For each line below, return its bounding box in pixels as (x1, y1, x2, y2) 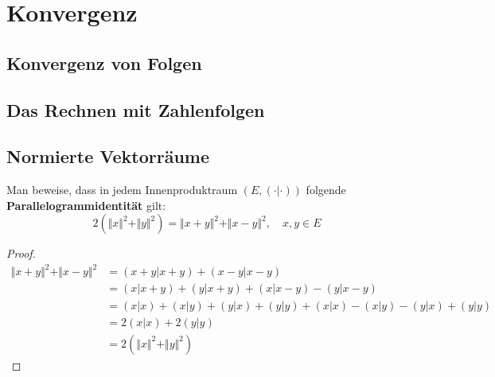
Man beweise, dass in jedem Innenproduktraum (6, 181, 238, 198)
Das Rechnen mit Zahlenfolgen (6, 97, 265, 122)
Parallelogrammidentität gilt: (6, 196, 166, 213)
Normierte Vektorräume (6, 144, 210, 169)
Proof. (6, 245, 36, 262)
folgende (306, 181, 346, 198)
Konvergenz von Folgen (6, 50, 202, 75)
